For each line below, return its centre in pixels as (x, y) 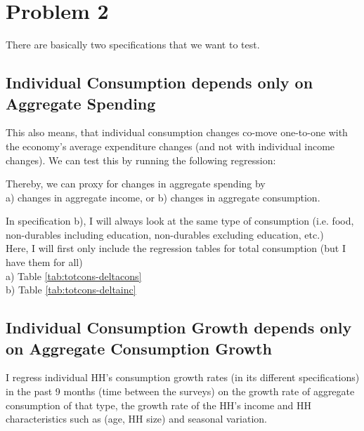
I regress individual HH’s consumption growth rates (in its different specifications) (183, 377)
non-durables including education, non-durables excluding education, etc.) (165, 234)
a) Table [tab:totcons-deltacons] (74, 276)
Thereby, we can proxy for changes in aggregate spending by (136, 184)
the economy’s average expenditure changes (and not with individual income (170, 146)
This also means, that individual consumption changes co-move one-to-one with (177, 132)
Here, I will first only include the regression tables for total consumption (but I (176, 248)
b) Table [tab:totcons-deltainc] (71, 290)
